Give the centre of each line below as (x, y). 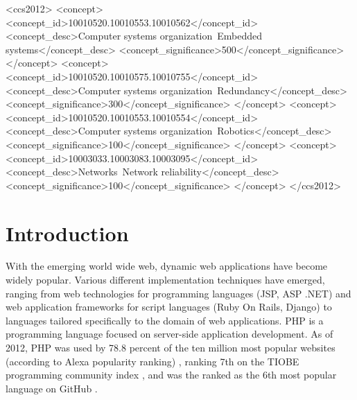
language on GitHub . (52, 388)
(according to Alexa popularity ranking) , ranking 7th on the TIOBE (153, 361)
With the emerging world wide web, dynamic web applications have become (167, 266)
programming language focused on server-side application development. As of (169, 334)
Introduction (67, 233)
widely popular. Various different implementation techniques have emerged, (165, 280)
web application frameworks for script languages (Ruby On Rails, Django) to (169, 307)
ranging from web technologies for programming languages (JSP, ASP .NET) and (178, 293)
